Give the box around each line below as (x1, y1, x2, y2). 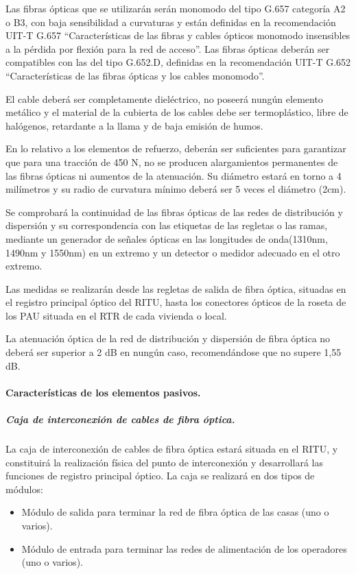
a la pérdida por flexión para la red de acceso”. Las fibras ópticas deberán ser (5, 41, 330, 56)
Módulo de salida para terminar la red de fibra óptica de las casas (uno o (21, 505, 329, 519)
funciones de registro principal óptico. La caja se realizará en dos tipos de (5, 468, 315, 483)
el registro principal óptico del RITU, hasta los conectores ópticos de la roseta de (5, 295, 346, 309)
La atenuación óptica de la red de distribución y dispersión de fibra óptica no (5, 331, 331, 346)
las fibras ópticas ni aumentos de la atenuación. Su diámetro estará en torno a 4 (5, 168, 342, 182)
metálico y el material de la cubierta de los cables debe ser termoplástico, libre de (5, 105, 348, 119)
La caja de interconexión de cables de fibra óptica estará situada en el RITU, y (5, 442, 338, 455)
